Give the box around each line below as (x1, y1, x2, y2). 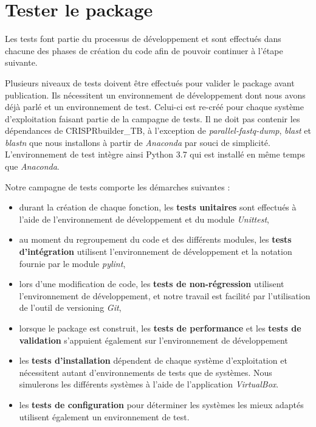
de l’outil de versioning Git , (19, 301, 122, 314)
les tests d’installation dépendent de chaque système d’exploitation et (19, 354, 287, 367)
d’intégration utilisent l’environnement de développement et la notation (19, 245, 292, 258)
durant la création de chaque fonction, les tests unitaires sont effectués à (19, 201, 297, 213)
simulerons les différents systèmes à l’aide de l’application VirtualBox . (19, 378, 279, 391)
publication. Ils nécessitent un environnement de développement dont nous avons (5, 88, 306, 101)
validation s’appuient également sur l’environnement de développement (19, 333, 288, 346)
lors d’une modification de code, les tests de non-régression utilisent (19, 277, 284, 290)
